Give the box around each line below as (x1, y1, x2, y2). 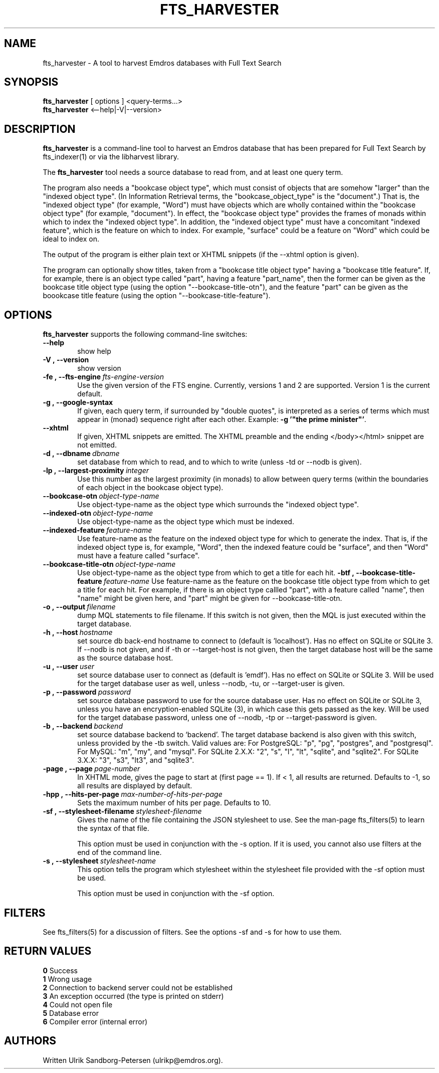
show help (77, 347, 111, 356)
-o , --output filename (43, 602, 116, 611)
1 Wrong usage (43, 974, 92, 983)
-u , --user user (43, 662, 94, 671)
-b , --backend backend (43, 722, 123, 731)
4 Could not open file (43, 1000, 113, 1009)
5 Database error (43, 1008, 99, 1017)
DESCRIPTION (4, 122, 76, 135)
